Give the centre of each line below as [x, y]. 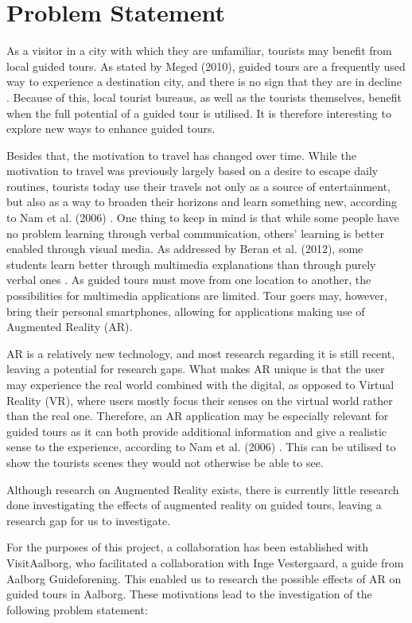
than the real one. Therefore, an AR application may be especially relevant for [198, 416]
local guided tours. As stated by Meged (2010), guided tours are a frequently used [206, 66]
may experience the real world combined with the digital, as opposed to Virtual [200, 384]
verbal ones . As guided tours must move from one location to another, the [189, 280]
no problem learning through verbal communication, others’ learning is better [195, 233]
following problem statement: [77, 609]
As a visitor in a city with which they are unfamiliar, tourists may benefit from [199, 51]
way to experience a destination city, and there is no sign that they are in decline [204, 82]
